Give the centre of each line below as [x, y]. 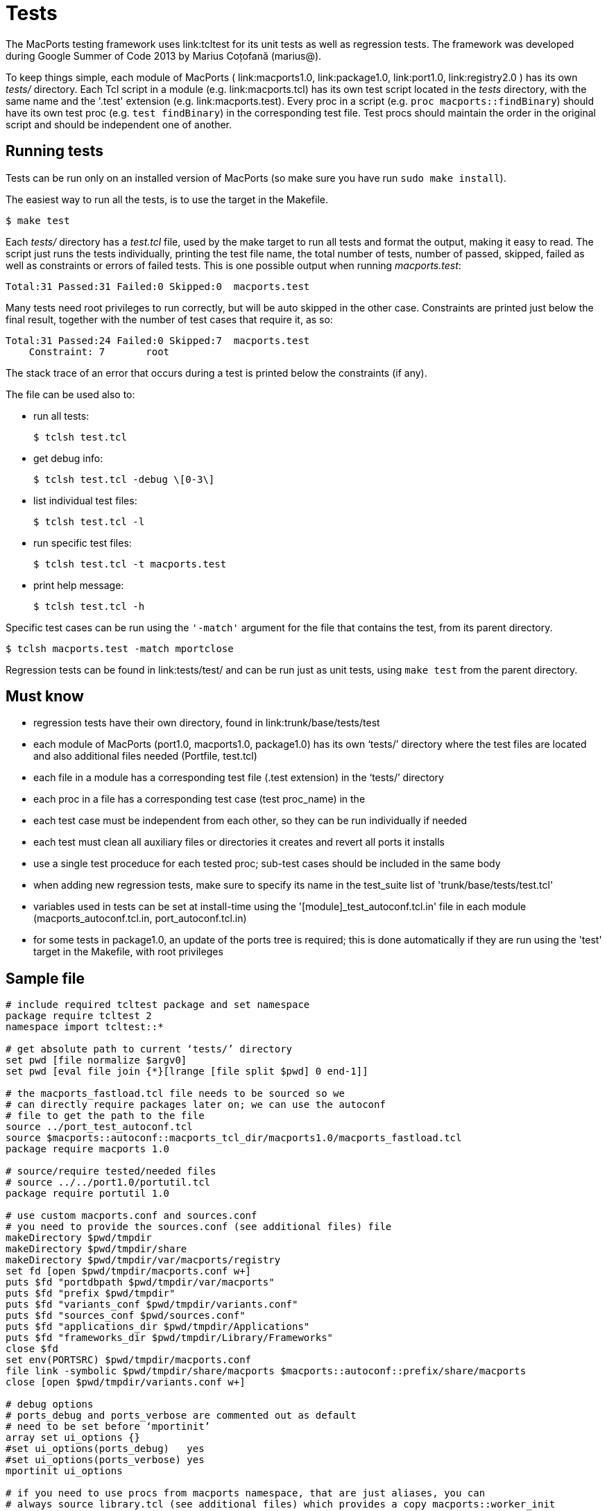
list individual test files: [85, 500]
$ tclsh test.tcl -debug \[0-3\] [124, 479]
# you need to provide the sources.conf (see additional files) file [199, 1227]
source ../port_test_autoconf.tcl [99, 1127]
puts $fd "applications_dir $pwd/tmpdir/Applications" [158, 1327]
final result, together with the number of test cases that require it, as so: [169, 319]
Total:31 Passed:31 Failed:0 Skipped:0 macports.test [158, 286]
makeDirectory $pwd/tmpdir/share [96, 1249]
